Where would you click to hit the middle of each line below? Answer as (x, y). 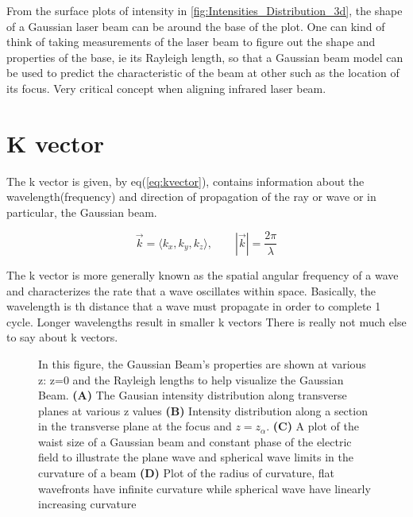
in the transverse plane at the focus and (135, 426)
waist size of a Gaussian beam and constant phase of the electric (195, 441)
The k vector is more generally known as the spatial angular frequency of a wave (203, 274)
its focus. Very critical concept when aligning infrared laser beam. (166, 88)
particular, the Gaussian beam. (82, 212)
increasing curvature (87, 504)
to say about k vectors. (62, 337)
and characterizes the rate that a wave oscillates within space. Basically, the (191, 290)
